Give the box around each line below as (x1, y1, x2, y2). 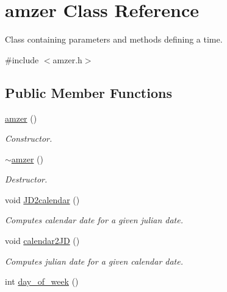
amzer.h (52, 53, 82, 66)
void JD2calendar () (5, 193, 80, 206)
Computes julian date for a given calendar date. (5, 254, 183, 267)
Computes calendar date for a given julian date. (5, 214, 183, 226)
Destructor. (5, 173, 48, 186)
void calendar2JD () (5, 234, 80, 247)
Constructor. (5, 132, 52, 145)
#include (5, 53, 39, 66)
